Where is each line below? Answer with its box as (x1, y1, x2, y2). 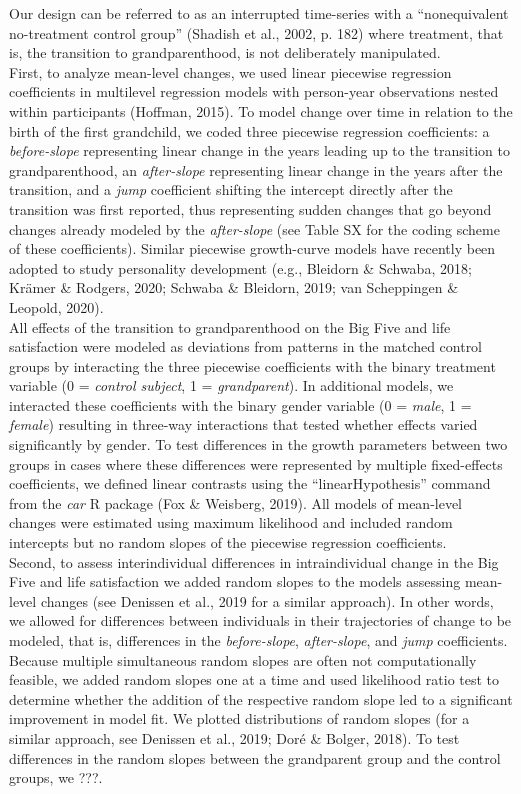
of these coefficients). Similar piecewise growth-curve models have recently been (9, 238, 496, 259)
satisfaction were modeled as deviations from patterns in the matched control (9, 336, 483, 357)
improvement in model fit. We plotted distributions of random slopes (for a (9, 708, 470, 729)
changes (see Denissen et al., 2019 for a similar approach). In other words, (40, 590, 494, 611)
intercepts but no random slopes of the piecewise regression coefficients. (9, 532, 447, 553)
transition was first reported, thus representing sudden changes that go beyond (9, 198, 492, 219)
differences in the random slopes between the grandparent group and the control (9, 747, 501, 768)
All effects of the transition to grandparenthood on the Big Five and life (9, 316, 451, 337)
